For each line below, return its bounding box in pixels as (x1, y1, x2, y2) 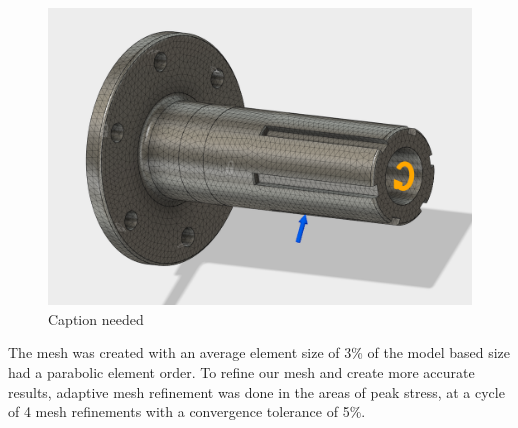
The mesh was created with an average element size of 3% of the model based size (8, 342, 510, 363)
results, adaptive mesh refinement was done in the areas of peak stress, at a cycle (8, 381, 505, 402)
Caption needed (48, 308, 144, 329)
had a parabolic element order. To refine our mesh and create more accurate (8, 362, 475, 383)
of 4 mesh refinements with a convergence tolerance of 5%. (8, 401, 366, 422)
